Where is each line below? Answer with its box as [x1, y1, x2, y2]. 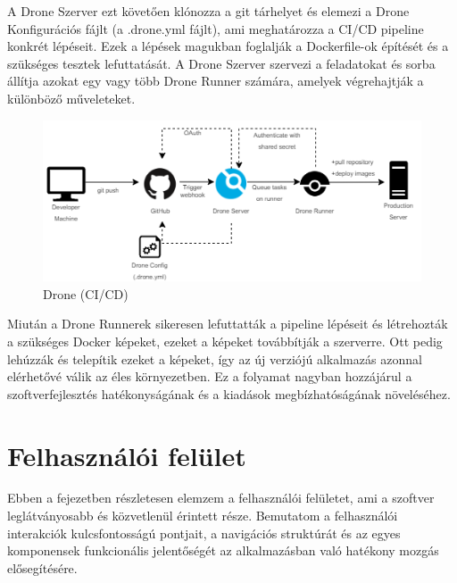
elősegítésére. [7, 558, 78, 577]
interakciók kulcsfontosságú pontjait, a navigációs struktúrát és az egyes [7, 523, 401, 542]
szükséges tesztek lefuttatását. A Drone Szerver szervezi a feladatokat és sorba [7, 54, 436, 72]
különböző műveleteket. [7, 88, 136, 107]
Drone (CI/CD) [43, 284, 129, 303]
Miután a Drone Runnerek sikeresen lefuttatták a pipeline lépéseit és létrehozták [7, 314, 448, 333]
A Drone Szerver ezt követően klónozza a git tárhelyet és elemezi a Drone [7, 2, 410, 20]
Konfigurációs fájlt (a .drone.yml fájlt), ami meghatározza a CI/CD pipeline [7, 19, 424, 37]
